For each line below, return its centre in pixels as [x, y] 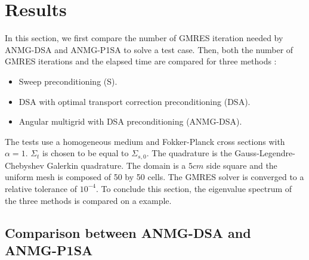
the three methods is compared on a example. [88, 200]
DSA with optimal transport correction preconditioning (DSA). [135, 101]
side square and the [242, 165]
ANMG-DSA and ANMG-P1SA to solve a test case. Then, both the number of [149, 49]
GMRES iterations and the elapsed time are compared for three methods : [141, 61]
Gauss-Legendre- [265, 153]
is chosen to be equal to [86, 153]
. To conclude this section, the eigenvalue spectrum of [194, 188]
